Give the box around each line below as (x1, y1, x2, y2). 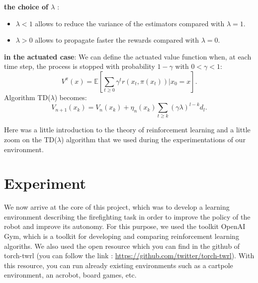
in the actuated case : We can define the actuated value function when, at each (4, 51, 252, 61)
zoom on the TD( (4, 134, 57, 144)
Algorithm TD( (4, 92, 51, 102)
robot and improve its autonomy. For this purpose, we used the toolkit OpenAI (4, 221, 246, 231)
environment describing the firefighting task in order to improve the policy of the (4, 211, 251, 222)
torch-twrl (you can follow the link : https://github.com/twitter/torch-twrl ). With (4, 250, 255, 261)
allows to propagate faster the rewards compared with (35, 35, 199, 45)
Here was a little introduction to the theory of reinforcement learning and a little (4, 124, 251, 135)
